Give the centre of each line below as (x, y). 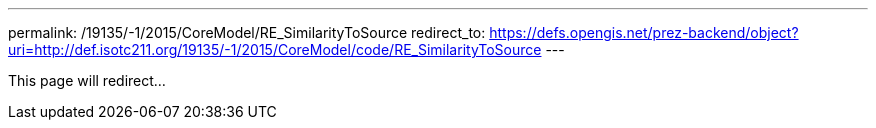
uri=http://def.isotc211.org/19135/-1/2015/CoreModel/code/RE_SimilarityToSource (275, 49)
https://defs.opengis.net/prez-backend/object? (644, 32)
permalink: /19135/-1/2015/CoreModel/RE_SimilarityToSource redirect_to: (247, 32)
